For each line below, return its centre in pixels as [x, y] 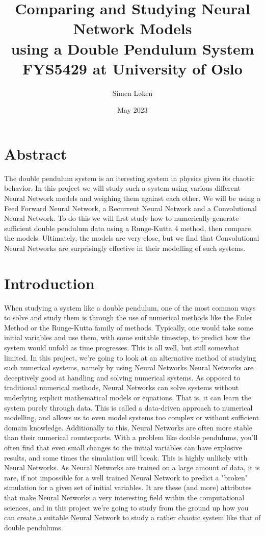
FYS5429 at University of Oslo [132, 68]
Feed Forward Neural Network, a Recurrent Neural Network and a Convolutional [130, 208]
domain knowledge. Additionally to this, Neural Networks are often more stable [128, 427]
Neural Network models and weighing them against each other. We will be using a [132, 198]
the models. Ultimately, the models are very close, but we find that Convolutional [132, 238]
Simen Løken [132, 93]
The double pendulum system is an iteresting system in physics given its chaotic [129, 178]
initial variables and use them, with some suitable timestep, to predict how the [127, 337]
